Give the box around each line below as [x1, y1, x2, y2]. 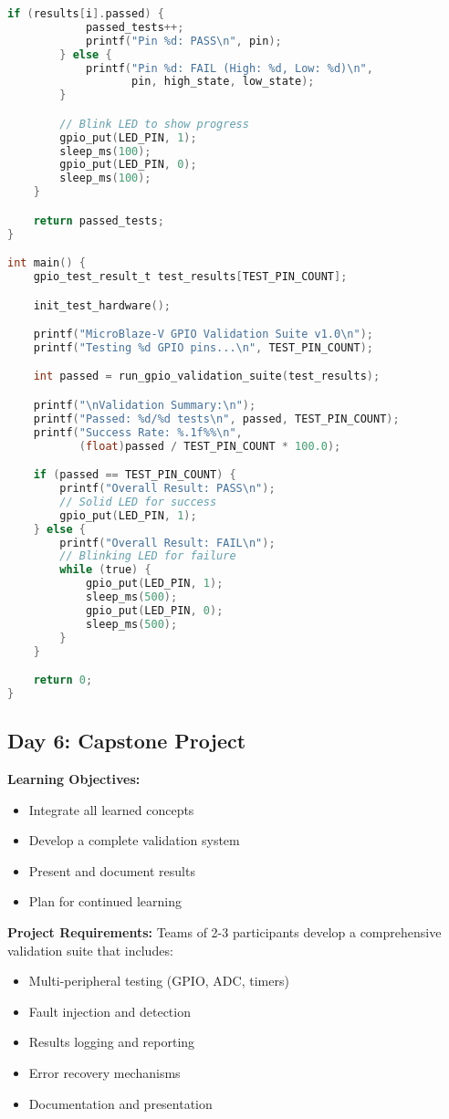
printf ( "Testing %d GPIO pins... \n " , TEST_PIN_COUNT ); [33, 340, 373, 354]
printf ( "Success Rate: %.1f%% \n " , [33, 425, 243, 439]
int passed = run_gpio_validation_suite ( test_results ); [33, 370, 381, 383]
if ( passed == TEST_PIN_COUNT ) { [33, 468, 236, 482]
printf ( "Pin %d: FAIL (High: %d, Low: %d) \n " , [85, 61, 373, 75]
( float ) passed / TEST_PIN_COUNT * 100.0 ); [78, 439, 341, 453]
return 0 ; [33, 674, 93, 687]
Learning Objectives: [7, 769, 141, 788]
